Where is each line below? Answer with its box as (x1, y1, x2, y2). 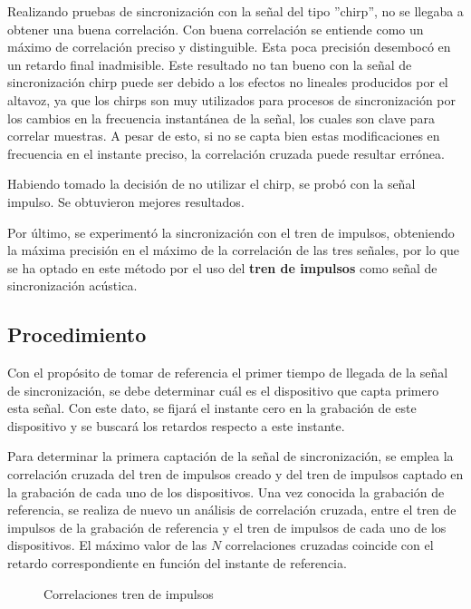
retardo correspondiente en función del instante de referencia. (7, 554, 347, 573)
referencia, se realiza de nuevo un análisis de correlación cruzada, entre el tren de (7, 500, 457, 519)
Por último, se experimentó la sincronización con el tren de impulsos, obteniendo (7, 222, 455, 241)
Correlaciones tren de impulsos (43, 584, 214, 603)
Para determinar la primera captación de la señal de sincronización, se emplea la (7, 447, 454, 466)
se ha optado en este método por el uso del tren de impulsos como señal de (7, 258, 437, 277)
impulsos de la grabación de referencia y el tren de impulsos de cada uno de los (7, 517, 447, 536)
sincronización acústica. (7, 276, 138, 295)
